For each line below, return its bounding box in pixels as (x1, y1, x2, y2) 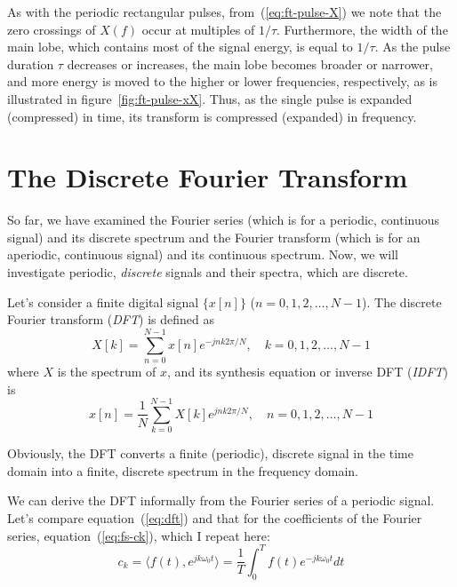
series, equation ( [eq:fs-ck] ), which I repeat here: (7, 526, 270, 544)
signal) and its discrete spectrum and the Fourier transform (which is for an (7, 227, 421, 246)
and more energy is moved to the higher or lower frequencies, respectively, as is (7, 72, 437, 91)
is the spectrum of (57, 361, 156, 380)
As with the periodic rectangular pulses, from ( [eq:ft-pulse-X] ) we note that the (7, 3, 442, 20)
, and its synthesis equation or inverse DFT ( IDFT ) (167, 361, 449, 380)
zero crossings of (7, 20, 96, 38)
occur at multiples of (141, 20, 255, 38)
